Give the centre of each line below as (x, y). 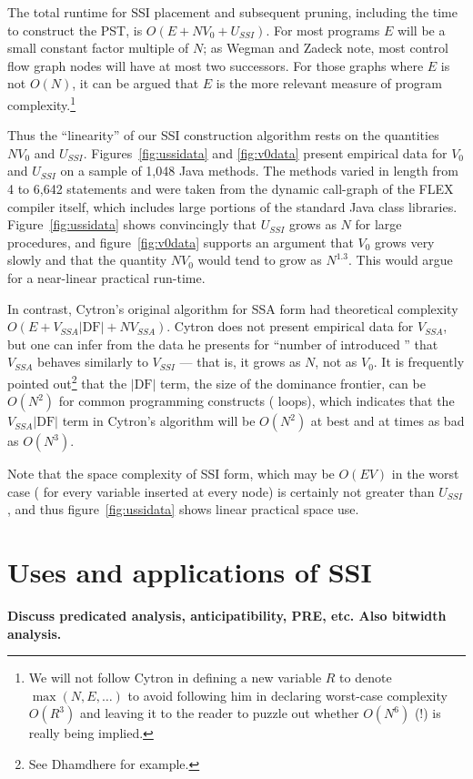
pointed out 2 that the (67, 381)
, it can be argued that (136, 83)
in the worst (425, 474)
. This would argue (400, 260)
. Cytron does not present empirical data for (290, 326)
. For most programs (323, 30)
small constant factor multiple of (98, 48)
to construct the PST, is (75, 30)
